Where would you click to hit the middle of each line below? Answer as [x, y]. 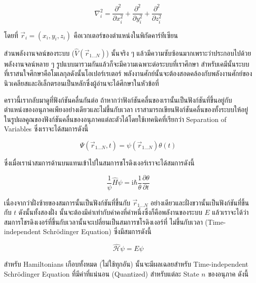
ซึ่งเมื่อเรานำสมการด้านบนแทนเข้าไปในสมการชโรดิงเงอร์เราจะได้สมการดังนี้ [99, 163]
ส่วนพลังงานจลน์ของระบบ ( [39, 53]
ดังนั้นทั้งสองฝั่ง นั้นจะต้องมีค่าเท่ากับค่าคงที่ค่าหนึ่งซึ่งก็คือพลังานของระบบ [110, 212]
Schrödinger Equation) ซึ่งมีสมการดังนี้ [97, 231]
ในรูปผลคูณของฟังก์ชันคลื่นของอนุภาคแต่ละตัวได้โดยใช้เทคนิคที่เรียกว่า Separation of [115, 119]
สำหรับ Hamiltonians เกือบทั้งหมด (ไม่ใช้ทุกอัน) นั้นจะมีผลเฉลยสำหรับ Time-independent [126, 264]
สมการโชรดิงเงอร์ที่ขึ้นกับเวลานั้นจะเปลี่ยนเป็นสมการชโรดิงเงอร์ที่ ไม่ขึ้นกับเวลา [103, 222]
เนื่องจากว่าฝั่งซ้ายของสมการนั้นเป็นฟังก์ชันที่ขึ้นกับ [67, 202]
